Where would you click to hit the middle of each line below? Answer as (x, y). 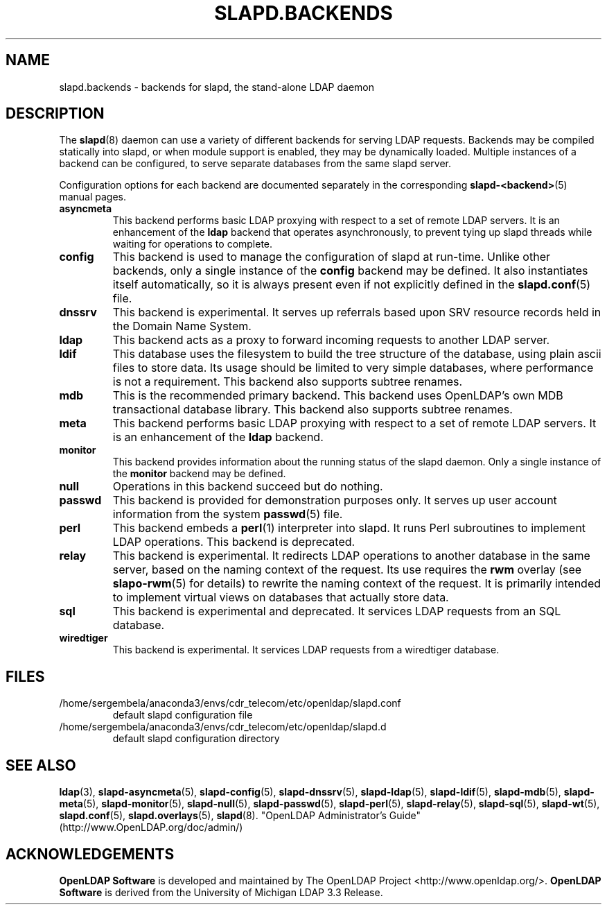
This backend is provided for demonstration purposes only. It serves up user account (335, 500)
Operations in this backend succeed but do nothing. (248, 487)
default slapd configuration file (183, 715)
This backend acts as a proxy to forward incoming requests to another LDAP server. (331, 340)
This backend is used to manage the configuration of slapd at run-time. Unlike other (332, 257)
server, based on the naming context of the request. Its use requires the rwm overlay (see (347, 570)
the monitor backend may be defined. (199, 474)
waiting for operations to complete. (193, 244)
